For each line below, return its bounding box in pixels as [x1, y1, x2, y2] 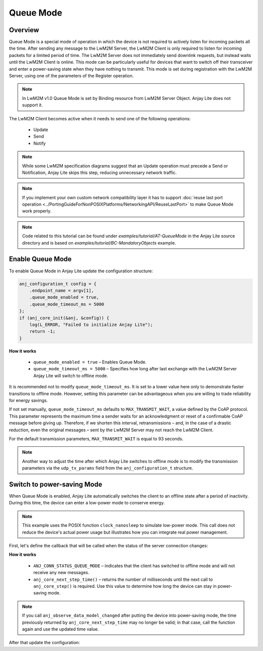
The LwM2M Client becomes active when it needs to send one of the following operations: [9, 115, 191, 121]
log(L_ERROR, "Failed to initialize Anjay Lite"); [29, 322, 153, 327]
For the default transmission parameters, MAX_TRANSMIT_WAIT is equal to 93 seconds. [9, 436, 184, 441]
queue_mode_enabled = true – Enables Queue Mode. [33, 359, 147, 365]
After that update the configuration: [9, 640, 80, 646]
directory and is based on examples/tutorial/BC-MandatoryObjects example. [22, 240, 176, 246]
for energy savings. [9, 398, 48, 403]
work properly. [22, 208, 52, 214]
